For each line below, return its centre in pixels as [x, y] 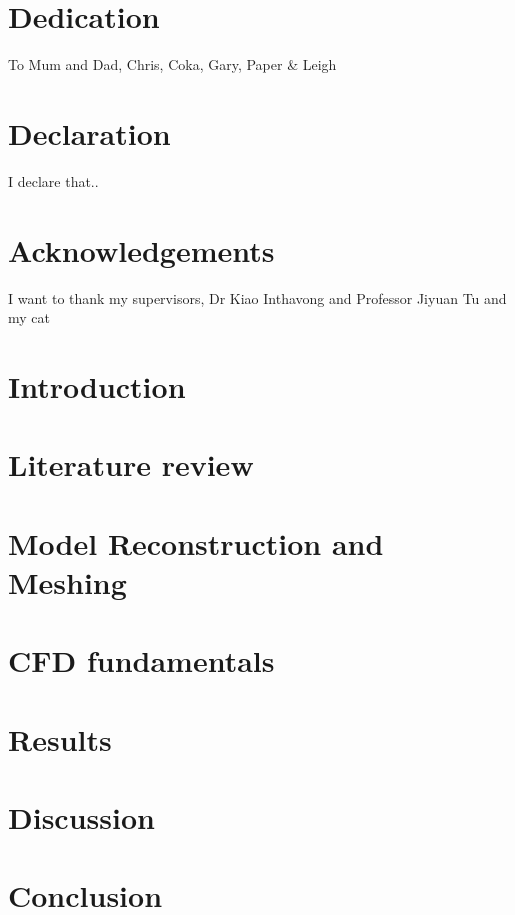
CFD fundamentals [141, 660]
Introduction [97, 385]
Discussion [81, 817]
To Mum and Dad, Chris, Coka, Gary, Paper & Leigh [172, 64]
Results [60, 738]
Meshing [67, 581]
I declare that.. [53, 180]
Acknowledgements [141, 249]
